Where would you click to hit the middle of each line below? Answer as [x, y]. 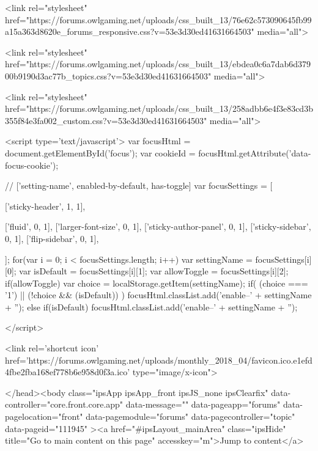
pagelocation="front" [44, 416]
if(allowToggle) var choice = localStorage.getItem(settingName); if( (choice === [157, 283]
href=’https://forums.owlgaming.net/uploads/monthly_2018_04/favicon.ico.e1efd [159, 360]
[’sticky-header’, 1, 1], [45, 206]
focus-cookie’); [32, 165]
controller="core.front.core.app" [64, 404]
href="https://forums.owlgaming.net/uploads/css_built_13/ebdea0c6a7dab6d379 [158, 64]
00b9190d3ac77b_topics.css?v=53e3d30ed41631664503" [108, 75]
